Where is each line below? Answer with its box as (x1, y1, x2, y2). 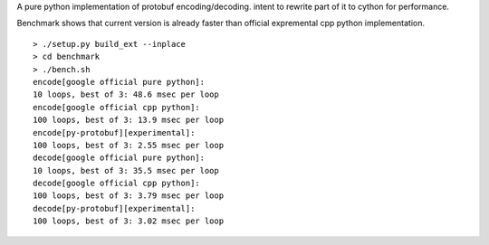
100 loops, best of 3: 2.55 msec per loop (33, 140, 225, 150)
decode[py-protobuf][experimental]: (33, 203, 196, 213)
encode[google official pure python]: (33, 77, 206, 87)
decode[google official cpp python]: (33, 178, 201, 189)
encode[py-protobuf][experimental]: (33, 127, 196, 137)
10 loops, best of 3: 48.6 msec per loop (33, 90, 219, 99)
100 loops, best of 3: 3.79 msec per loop (33, 191, 225, 201)
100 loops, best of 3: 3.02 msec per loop (33, 216, 225, 226)
